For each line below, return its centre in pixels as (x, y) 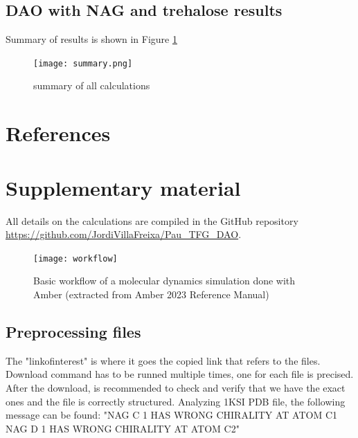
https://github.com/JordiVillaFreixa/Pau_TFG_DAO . (124, 234)
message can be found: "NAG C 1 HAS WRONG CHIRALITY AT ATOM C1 (172, 415)
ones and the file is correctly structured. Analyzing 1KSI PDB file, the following (176, 401)
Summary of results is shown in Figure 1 (91, 39)
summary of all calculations (92, 85)
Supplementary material (123, 187)
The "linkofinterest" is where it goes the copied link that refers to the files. (163, 360)
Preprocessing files (73, 331)
